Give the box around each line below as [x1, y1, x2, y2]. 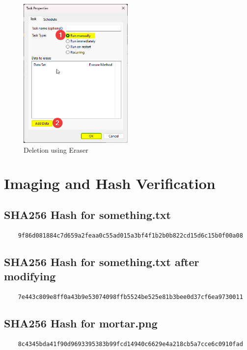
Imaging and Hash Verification [4, 173, 216, 193]
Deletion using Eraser [24, 144, 88, 155]
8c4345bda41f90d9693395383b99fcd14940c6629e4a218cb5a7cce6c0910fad [18, 340, 243, 348]
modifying [4, 269, 56, 284]
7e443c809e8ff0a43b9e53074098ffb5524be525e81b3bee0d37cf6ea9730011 [18, 293, 243, 300]
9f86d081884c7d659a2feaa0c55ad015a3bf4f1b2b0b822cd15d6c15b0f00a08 [18, 232, 243, 239]
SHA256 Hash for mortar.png [4, 315, 158, 330]
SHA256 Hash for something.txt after [4, 254, 199, 269]
